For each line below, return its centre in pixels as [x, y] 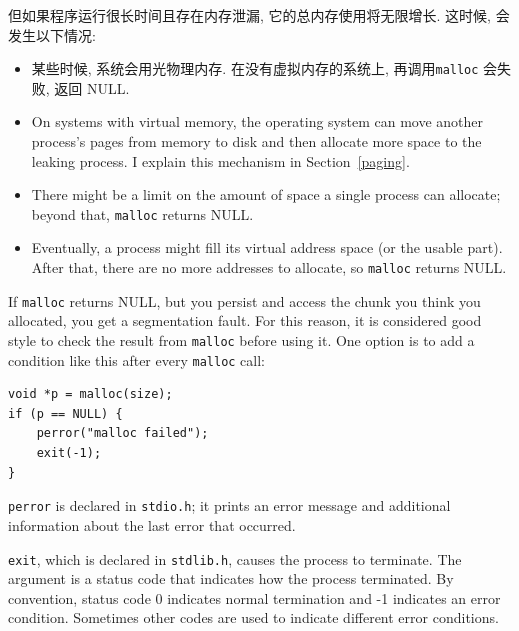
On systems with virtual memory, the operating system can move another [257, 121]
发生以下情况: [52, 34]
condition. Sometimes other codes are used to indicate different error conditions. [253, 617]
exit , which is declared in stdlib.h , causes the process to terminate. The [235, 558]
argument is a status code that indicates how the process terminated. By [231, 578]
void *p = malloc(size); [90, 394]
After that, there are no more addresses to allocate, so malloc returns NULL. [269, 267]
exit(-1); [69, 453]
